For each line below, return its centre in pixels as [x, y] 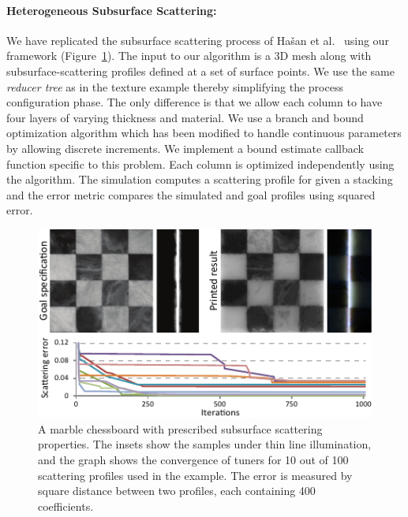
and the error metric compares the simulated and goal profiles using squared [191, 194]
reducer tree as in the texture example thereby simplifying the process [175, 86]
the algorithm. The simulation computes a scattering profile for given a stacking [200, 179]
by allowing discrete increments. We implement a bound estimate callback [185, 148]
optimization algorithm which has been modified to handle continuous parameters [204, 133]
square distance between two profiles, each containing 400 [177, 491]
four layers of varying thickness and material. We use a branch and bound [185, 117]
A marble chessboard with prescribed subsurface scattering [180, 428]
